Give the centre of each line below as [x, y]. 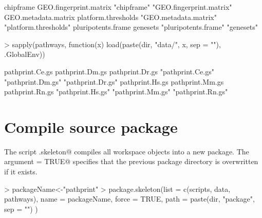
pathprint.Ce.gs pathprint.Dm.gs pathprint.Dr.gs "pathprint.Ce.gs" [109, 71]
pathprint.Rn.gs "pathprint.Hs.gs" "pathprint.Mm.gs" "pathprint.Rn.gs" [116, 92]
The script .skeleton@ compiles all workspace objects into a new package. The [127, 151]
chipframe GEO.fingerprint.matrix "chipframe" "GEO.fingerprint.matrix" [118, 7]
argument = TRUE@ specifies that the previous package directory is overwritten [131, 161]
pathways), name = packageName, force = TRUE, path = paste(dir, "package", [129, 199]
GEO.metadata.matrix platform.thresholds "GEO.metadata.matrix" [110, 17]
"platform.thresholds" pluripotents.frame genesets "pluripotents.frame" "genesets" [131, 27]
